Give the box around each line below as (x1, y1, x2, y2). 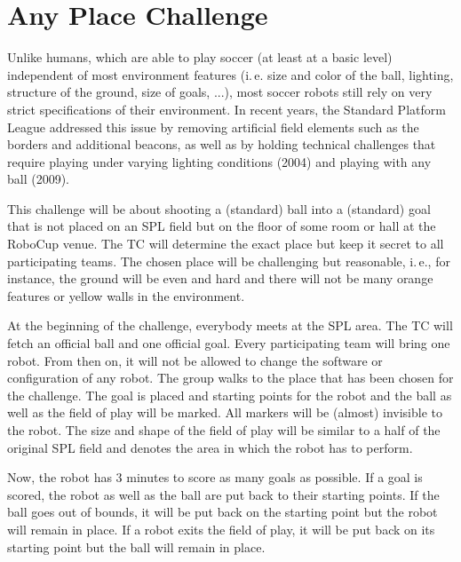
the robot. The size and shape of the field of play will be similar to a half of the (7, 421, 441, 439)
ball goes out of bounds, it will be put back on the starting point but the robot (7, 503, 438, 521)
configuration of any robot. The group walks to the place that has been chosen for (7, 368, 454, 387)
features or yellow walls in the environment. (7, 286, 245, 305)
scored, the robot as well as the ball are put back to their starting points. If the (7, 485, 440, 503)
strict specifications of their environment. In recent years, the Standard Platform (7, 99, 446, 118)
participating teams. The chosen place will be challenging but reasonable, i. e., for (7, 251, 450, 270)
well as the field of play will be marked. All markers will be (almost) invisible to (7, 403, 443, 422)
